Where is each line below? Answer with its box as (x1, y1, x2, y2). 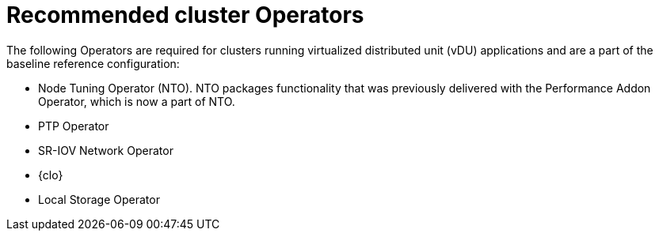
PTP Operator (38, 118, 109, 133)
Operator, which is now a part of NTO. (38, 94, 235, 108)
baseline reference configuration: (6, 56, 180, 70)
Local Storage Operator (38, 192, 160, 206)
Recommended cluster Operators (6, 2, 364, 28)
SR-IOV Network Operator (38, 143, 173, 157)
